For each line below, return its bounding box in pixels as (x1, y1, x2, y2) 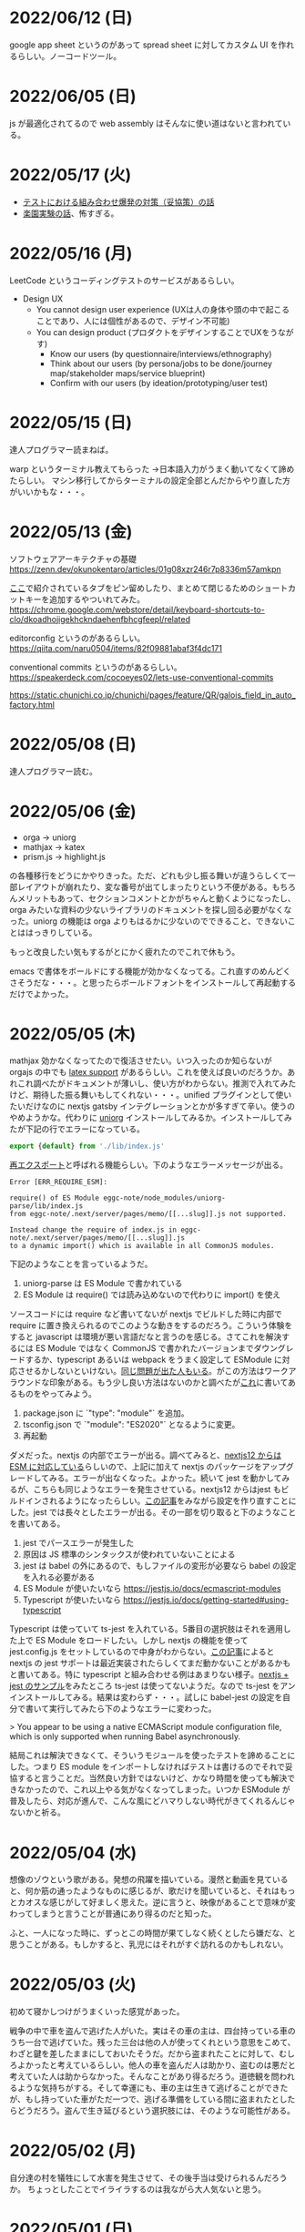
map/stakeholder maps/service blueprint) (49, 367, 206, 378)
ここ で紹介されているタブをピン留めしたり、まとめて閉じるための (9, 582, 257, 593)
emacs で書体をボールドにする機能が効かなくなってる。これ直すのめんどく (9, 966, 291, 977)
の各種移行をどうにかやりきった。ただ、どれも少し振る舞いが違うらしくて (9, 870, 289, 881)
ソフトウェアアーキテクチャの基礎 (9, 553, 137, 564)
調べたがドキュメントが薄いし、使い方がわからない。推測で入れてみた (33, 1078, 297, 1089)
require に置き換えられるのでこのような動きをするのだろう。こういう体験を (9, 1320, 293, 1331)
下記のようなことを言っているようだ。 (9, 1258, 153, 1270)
